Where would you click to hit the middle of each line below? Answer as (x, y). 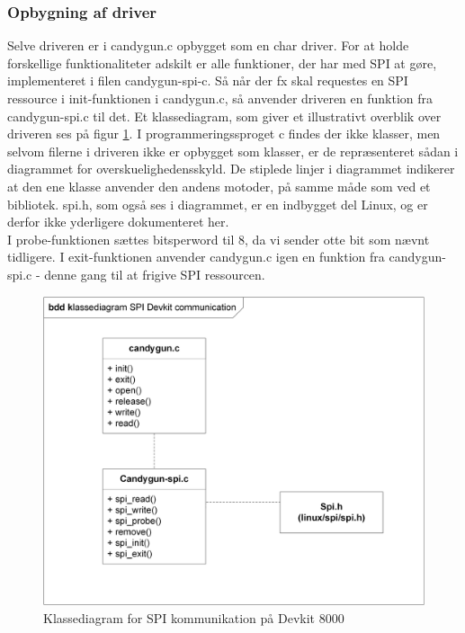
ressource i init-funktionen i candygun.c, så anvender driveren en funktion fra (220, 98)
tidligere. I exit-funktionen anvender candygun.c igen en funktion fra (196, 257)
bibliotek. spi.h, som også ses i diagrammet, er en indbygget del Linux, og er (218, 204)
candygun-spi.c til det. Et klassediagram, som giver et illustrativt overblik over (224, 116)
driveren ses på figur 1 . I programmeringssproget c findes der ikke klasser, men (224, 134)
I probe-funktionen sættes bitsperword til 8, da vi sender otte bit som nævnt (219, 239)
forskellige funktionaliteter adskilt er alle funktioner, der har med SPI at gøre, (222, 62)
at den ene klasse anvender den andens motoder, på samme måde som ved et (219, 186)
